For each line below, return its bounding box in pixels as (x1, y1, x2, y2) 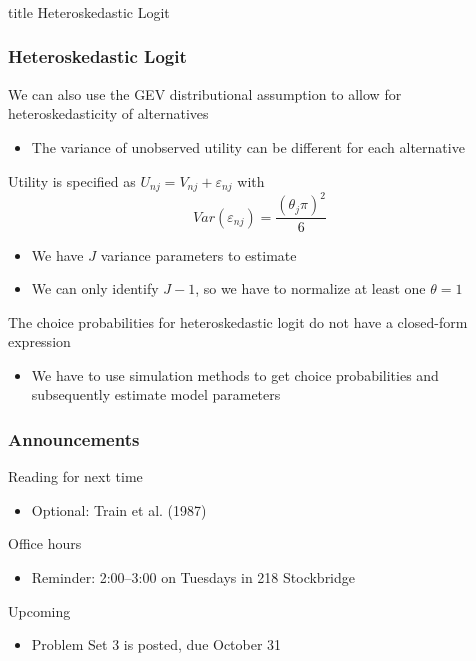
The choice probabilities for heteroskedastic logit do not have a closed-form (8, 311, 468, 332)
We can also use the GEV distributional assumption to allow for (8, 83, 402, 104)
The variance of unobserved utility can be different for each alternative (31, 136, 465, 157)
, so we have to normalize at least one (195, 278, 426, 299)
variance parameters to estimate (100, 244, 297, 265)
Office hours (8, 533, 82, 554)
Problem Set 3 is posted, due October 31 (31, 634, 282, 655)
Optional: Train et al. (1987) (31, 499, 207, 520)
